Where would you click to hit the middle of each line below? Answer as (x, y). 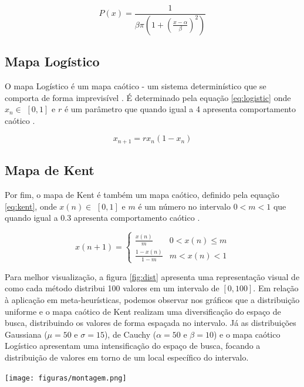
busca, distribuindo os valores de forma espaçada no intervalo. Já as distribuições (151, 323)
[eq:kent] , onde (31, 206)
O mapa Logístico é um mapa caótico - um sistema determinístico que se (136, 86)
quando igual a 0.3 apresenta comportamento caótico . (102, 218)
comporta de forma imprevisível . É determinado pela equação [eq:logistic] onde (148, 97)
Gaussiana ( (26, 334)
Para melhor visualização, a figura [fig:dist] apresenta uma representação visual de (152, 276)
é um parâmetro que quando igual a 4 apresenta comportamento (180, 109)
